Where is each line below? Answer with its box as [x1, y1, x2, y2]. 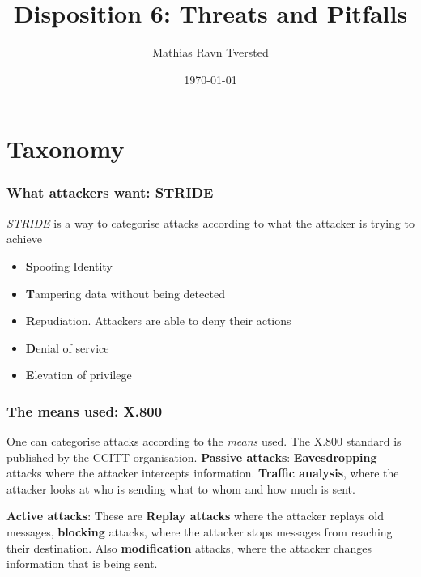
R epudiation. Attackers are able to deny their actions [25, 312, 291, 329]
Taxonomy [6, 132, 125, 165]
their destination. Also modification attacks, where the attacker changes [6, 539, 372, 556]
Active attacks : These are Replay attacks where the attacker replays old [6, 507, 384, 524]
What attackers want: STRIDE [6, 182, 214, 203]
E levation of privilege [25, 366, 132, 383]
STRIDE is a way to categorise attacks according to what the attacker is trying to [6, 214, 415, 231]
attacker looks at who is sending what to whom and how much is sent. [6, 480, 355, 497]
